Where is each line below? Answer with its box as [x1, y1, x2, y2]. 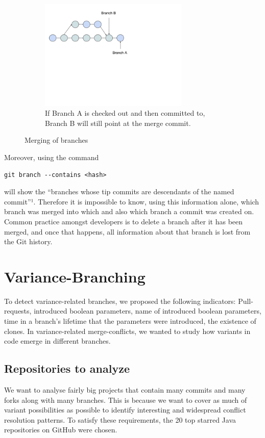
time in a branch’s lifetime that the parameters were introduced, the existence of [4, 316, 256, 326]
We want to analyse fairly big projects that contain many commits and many [4, 384, 246, 395]
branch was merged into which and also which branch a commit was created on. [4, 206, 254, 217]
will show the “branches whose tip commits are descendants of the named [4, 186, 234, 197]
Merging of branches [25, 135, 88, 145]
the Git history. [4, 236, 53, 247]
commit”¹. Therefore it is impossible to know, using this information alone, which [4, 196, 259, 207]
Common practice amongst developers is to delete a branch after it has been [4, 216, 243, 226]
